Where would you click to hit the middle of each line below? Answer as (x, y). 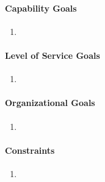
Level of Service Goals (52, 55)
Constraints (30, 150)
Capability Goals (41, 8)
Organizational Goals (50, 103)
